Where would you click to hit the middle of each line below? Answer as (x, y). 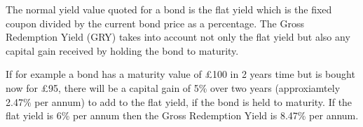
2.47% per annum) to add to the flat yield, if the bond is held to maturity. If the (179, 101)
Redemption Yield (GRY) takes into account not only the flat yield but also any (178, 37)
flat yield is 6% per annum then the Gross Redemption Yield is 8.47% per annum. (182, 115)
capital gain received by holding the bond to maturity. (122, 50)
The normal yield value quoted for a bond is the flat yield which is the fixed (169, 9)
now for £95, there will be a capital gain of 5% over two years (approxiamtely (173, 87)
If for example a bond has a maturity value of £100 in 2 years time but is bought (180, 74)
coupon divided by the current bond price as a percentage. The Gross (155, 23)
